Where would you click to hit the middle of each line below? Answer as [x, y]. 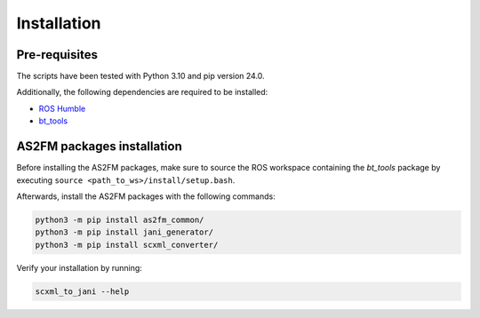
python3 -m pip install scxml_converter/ [127, 245]
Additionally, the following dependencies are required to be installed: [142, 92]
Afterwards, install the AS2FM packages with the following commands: [146, 196]
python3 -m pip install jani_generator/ [124, 232]
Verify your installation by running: [79, 267]
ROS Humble [62, 108]
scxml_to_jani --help [82, 291]
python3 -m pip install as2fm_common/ [120, 219]
